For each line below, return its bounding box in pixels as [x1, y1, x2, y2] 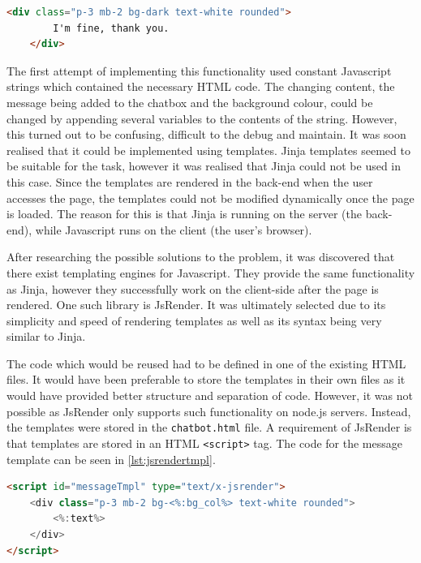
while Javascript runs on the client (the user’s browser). [35, 221, 312, 238]
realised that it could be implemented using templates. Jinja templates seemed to [6, 141, 410, 158]
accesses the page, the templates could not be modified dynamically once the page [6, 189, 415, 206]
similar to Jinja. [6, 328, 86, 345]
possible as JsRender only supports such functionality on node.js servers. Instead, [6, 402, 411, 419]
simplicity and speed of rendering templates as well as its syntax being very [6, 312, 382, 329]
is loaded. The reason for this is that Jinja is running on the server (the [6, 205, 362, 222]
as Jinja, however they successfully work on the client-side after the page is [6, 280, 379, 297]
